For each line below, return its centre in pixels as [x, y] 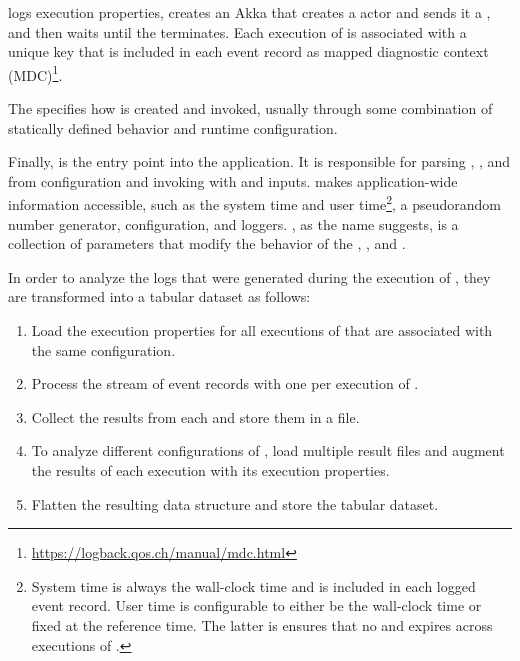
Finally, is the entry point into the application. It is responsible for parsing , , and [259, 161]
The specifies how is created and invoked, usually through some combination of [250, 108]
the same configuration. [103, 349]
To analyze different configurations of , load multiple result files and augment [268, 450]
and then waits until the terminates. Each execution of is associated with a [237, 31]
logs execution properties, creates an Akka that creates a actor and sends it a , [249, 12]
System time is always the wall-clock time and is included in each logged [253, 585]
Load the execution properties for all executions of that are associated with [262, 330]
